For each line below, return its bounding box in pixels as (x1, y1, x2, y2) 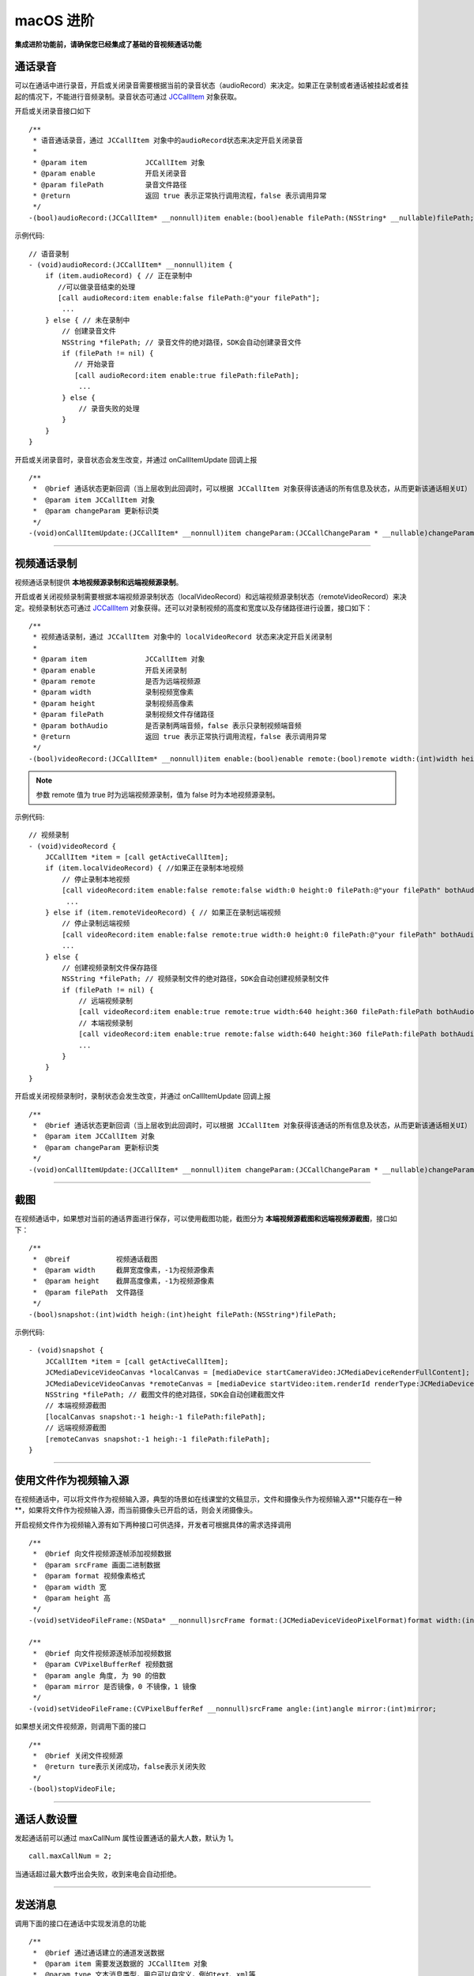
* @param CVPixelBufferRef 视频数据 (32, 1660, 174, 1669)
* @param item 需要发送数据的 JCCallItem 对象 (32, 1959, 209, 1968)
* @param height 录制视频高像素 (32, 699, 194, 707)
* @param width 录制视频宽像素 (32, 688, 194, 697)
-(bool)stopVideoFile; (28, 1785, 117, 1793)
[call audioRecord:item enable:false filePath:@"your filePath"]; (58, 293, 321, 303)
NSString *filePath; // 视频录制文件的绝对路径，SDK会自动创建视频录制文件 (62, 975, 329, 983)
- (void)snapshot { (28, 1346, 104, 1355)
